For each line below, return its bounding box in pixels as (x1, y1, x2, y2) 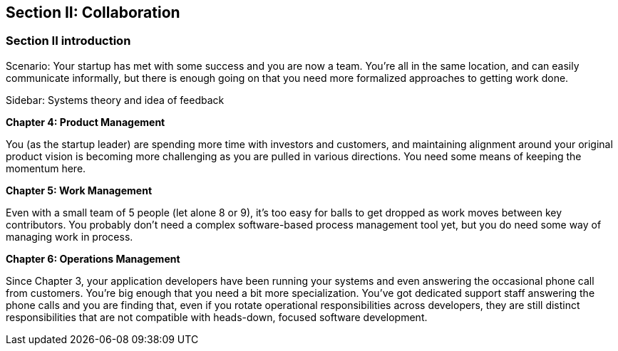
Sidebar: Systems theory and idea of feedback (6, 93, 225, 106)
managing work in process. (6, 230, 133, 243)
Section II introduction (6, 33, 131, 48)
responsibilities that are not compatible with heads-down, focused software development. (6, 310, 428, 323)
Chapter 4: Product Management (6, 115, 165, 128)
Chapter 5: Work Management (6, 184, 153, 197)
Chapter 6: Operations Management (6, 252, 180, 265)
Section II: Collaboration (6, 4, 180, 21)
